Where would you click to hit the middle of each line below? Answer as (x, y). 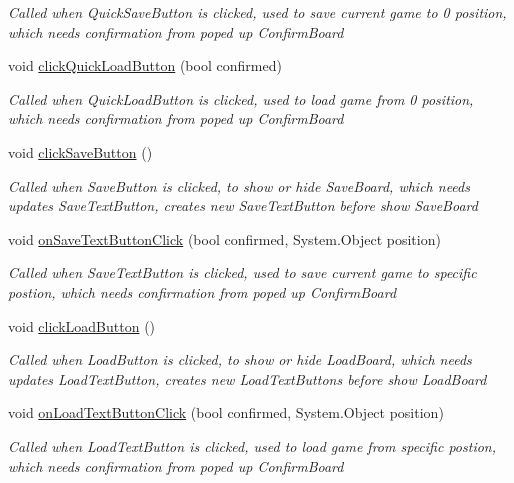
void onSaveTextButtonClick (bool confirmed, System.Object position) (224, 238)
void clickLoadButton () (82, 325)
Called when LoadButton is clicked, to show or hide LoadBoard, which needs (240, 359)
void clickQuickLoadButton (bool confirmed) (145, 65)
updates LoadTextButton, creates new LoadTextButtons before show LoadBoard (247, 378)
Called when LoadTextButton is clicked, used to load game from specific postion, (252, 445)
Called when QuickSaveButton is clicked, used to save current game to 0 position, (257, 12)
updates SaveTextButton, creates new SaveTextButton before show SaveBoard (243, 205)
